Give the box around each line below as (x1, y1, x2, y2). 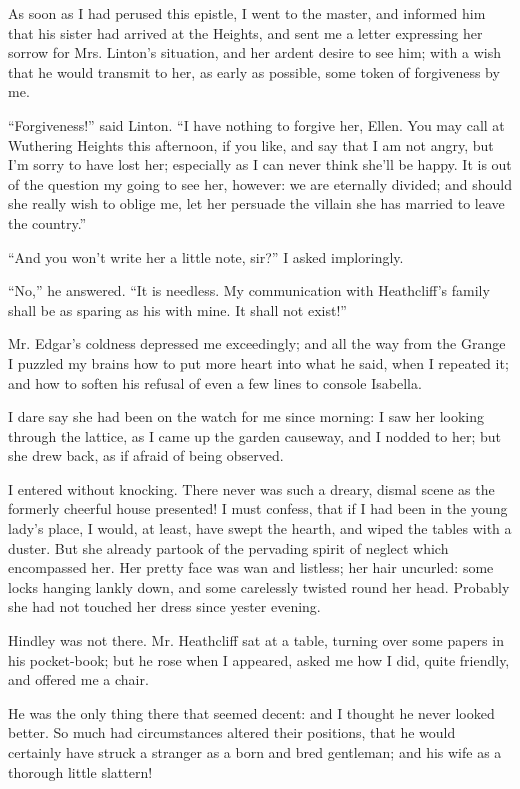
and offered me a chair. (8, 669, 149, 690)
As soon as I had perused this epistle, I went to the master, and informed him (8, 3, 486, 23)
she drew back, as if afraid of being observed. (8, 445, 284, 466)
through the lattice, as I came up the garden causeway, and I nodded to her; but (8, 425, 501, 446)
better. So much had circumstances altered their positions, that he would (8, 722, 456, 743)
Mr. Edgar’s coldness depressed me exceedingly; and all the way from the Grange (8, 333, 506, 354)
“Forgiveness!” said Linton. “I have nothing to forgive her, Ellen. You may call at (8, 114, 505, 135)
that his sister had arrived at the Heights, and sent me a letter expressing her (8, 22, 483, 43)
